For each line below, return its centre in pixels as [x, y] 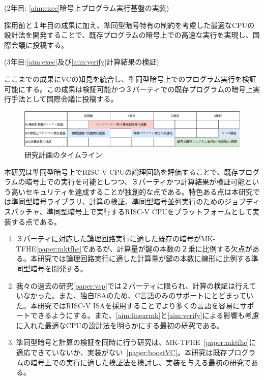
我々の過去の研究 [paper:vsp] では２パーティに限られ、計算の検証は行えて [136, 285]
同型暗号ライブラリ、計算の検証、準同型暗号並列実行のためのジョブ [132, 201]
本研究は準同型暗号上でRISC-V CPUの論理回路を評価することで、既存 [121, 171]
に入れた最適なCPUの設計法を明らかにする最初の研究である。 [120, 325]
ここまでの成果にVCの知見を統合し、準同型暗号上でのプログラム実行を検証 [130, 78]
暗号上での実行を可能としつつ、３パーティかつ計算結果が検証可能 [135, 182]
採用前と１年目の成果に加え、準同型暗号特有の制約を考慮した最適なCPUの [129, 25]
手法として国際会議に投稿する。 [64, 99]
